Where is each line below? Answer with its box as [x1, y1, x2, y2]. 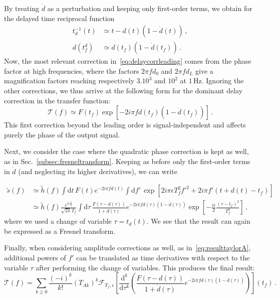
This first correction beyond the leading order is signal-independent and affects [4, 119, 246, 130]
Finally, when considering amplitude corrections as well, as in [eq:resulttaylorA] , [4, 242, 251, 253]
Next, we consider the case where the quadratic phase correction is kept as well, [4, 146, 249, 157]
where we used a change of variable [4, 216, 112, 226]
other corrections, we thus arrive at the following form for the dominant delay [4, 85, 243, 96]
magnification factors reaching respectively [4, 75, 135, 86]
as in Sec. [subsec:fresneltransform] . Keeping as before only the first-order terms [4, 156, 250, 166]
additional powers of [4, 252, 66, 263]
